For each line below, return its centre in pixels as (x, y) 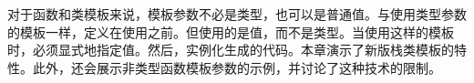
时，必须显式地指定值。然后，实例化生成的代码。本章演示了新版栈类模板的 (231, 50)
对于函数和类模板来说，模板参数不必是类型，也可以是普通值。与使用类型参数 (237, 14)
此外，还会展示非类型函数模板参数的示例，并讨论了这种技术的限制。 (237, 67)
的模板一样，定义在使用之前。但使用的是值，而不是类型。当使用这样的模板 (231, 31)
